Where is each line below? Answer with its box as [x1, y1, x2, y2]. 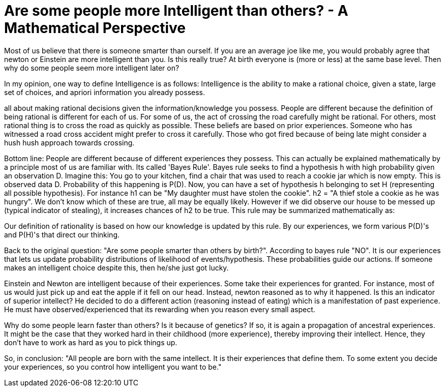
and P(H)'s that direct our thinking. [4, 230, 120, 239]
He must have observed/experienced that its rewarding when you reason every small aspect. [4, 305, 315, 314]
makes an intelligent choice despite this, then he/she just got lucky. [4, 263, 229, 272]
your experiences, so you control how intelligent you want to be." [4, 362, 222, 371]
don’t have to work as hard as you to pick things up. [4, 338, 177, 347]
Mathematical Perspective [4, 19, 186, 37]
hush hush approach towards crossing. [4, 138, 135, 147]
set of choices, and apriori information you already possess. [4, 87, 205, 97]
